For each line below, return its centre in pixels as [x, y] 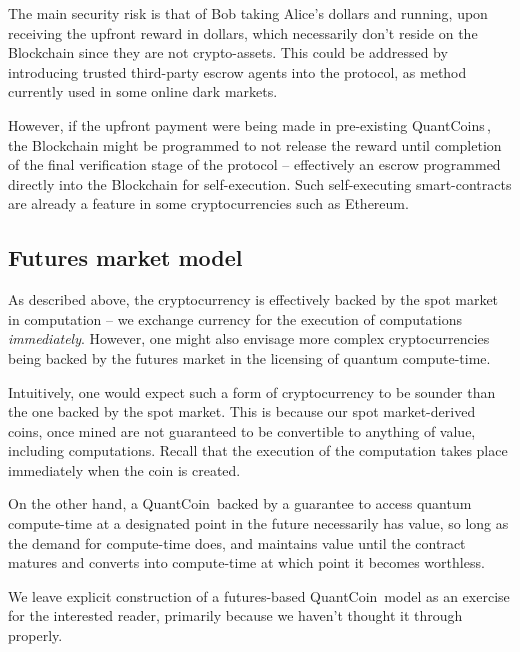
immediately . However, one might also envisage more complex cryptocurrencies [249, 338]
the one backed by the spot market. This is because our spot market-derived [242, 411]
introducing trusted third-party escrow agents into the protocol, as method [237, 71]
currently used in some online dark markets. [143, 91]
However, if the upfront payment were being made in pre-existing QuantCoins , [249, 124]
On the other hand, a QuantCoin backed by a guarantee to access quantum [240, 503]
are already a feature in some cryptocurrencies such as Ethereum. [208, 203]
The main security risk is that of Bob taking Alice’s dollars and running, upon [248, 13]
